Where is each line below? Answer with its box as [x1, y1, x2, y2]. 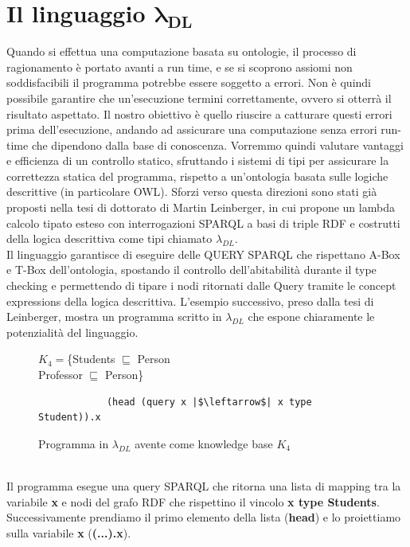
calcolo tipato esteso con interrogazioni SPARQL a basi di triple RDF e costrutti [6, 214, 400, 231]
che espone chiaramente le [248, 308, 375, 325]
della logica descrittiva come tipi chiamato [6, 230, 213, 247]
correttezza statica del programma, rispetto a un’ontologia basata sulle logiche [6, 167, 389, 184]
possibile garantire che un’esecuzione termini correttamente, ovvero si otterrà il [6, 89, 392, 106]
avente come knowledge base [135, 435, 273, 451]
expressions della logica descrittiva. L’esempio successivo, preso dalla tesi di [6, 292, 374, 309]
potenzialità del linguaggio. [6, 323, 139, 340]
